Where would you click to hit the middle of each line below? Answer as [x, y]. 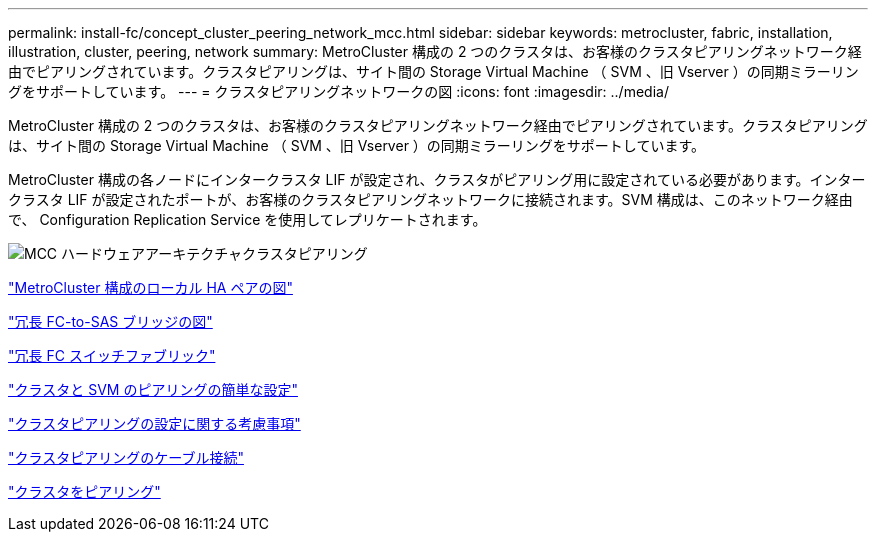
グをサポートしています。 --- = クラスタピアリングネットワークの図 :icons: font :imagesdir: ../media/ [338, 91]
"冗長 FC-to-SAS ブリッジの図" [110, 321]
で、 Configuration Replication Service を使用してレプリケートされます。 [247, 219]
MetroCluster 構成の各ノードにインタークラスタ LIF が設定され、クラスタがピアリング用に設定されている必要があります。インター [437, 179]
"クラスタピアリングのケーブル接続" [126, 457]
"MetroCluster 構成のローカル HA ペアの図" [150, 287]
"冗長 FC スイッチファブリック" [112, 355]
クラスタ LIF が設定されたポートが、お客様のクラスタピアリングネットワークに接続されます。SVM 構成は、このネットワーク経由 [430, 199]
